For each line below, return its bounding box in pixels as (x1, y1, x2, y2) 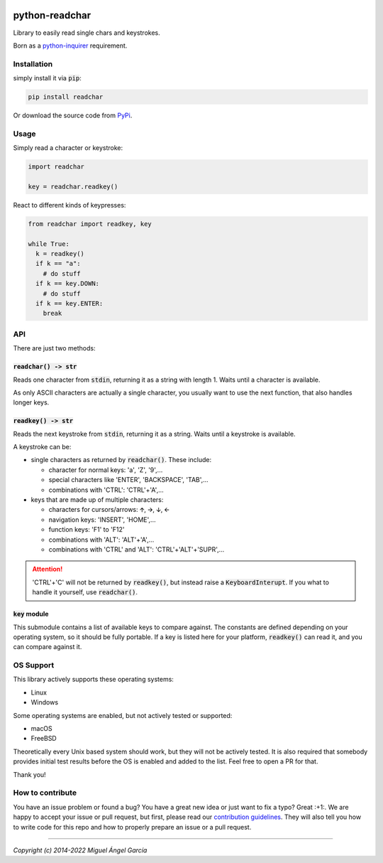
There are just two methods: (13, 344, 96, 353)
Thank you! (13, 770, 46, 778)
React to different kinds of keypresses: (13, 200, 126, 209)
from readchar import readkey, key (28, 220, 152, 227)
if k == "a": (35, 259, 81, 268)
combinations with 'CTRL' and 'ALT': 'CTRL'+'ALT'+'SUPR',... (48, 545, 225, 554)
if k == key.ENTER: (35, 299, 104, 308)
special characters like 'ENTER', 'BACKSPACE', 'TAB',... (48, 476, 209, 484)
